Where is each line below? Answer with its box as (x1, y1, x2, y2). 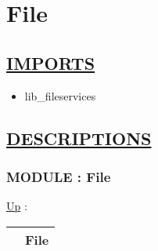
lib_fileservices (24, 87, 96, 104)
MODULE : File (6, 166, 111, 186)
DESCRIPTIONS (6, 125, 152, 150)
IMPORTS (6, 50, 95, 75)
